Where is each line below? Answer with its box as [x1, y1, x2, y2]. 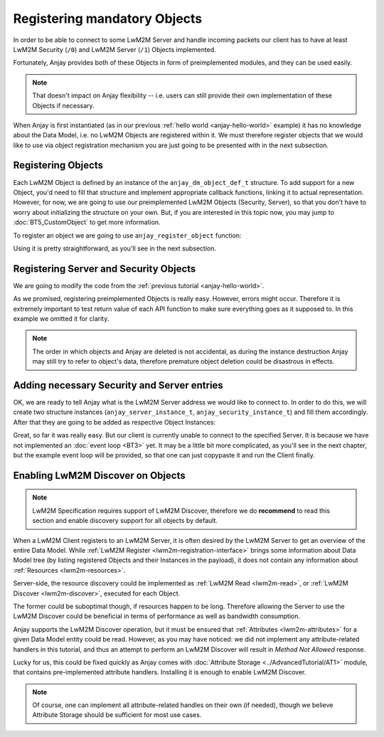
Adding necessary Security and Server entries [13, 379, 223, 391]
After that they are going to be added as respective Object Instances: [13, 418, 216, 426]
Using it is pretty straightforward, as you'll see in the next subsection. [13, 244, 217, 253]
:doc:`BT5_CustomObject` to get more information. [13, 218, 161, 227]
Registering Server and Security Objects [13, 263, 196, 275]
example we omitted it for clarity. [13, 314, 110, 323]
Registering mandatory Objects [13, 11, 203, 26]
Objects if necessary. [32, 101, 95, 110]
